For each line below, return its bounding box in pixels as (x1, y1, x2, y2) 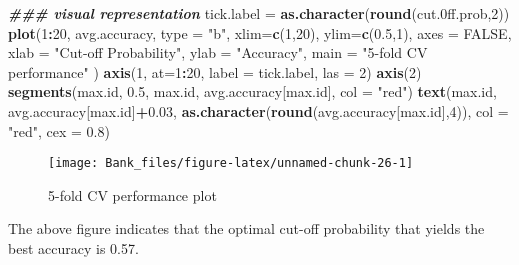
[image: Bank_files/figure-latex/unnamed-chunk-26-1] (48, 156, 414, 171)
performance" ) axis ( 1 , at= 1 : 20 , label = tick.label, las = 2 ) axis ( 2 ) (8, 61, 422, 82)
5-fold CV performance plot (48, 184, 217, 205)
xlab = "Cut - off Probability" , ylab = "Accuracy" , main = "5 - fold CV (8, 42, 428, 63)
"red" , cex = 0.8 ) (8, 120, 110, 141)
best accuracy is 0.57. (8, 238, 139, 258)
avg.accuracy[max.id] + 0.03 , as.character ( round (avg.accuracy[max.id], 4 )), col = (8, 100, 509, 121)
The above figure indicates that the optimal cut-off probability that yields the (8, 218, 485, 239)
